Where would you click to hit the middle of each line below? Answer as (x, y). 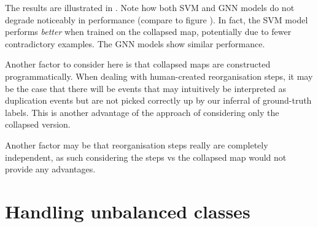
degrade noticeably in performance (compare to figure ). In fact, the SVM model (157, 19)
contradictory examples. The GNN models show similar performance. (135, 43)
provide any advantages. (50, 169)
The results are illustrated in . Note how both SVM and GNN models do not (150, 7)
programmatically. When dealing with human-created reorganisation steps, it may (159, 76)
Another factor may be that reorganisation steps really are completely (137, 144)
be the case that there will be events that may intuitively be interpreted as (146, 88)
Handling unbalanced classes (128, 211)
